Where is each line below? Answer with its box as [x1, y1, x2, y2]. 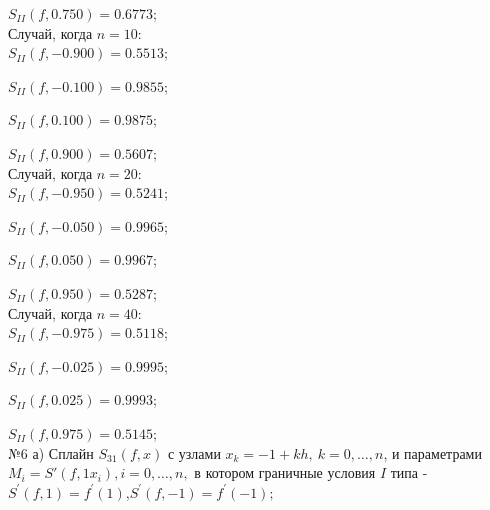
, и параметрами [383, 442, 482, 463]
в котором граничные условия [194, 462, 376, 483]
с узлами [167, 442, 221, 463]
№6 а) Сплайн [8, 442, 94, 463]
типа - [390, 462, 428, 483]
